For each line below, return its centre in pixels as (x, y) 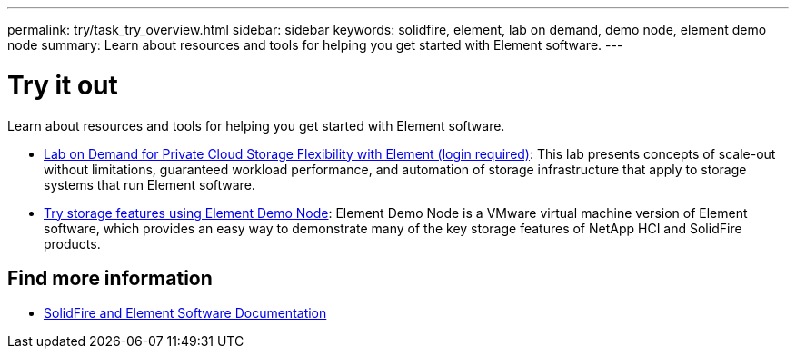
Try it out (63, 85)
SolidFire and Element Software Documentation (185, 313)
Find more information (110, 278)
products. (72, 243)
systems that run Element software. (149, 184)
